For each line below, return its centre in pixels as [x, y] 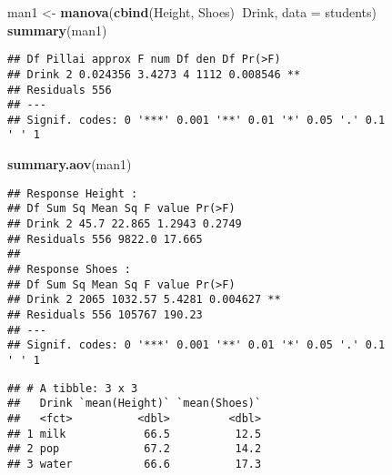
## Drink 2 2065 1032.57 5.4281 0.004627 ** [144, 300]
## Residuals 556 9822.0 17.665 [105, 239]
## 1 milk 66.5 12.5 [135, 434]
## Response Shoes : [70, 269]
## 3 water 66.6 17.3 [135, 464]
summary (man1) [57, 30]
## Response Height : [73, 193]
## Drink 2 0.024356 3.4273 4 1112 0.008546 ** [154, 74]
